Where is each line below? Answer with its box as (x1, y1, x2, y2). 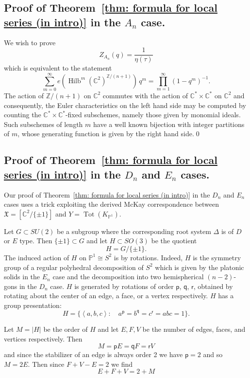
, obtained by (193, 281, 233, 291)
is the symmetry (193, 252, 241, 262)
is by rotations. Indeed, (114, 252, 183, 262)
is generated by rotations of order (74, 281, 174, 291)
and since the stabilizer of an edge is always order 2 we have (4, 349, 183, 360)
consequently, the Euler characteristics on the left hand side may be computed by (4, 100, 246, 110)
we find (111, 359, 133, 369)
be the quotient (151, 235, 197, 246)
